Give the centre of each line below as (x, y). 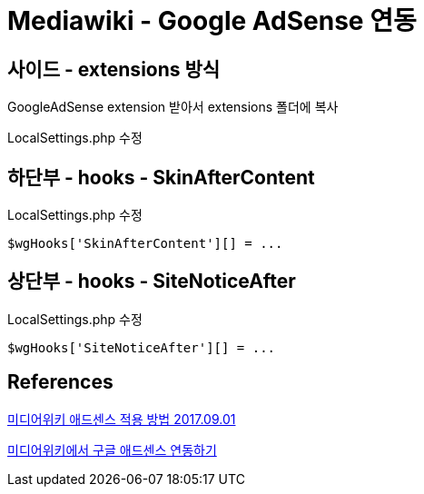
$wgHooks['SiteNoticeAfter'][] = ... (142, 347)
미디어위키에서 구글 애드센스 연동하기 (112, 450)
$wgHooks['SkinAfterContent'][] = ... (145, 244)
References (60, 382)
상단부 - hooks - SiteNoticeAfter (152, 282)
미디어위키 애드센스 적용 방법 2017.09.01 (122, 419)
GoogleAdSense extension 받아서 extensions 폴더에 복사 (173, 107)
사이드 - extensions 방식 (114, 69)
